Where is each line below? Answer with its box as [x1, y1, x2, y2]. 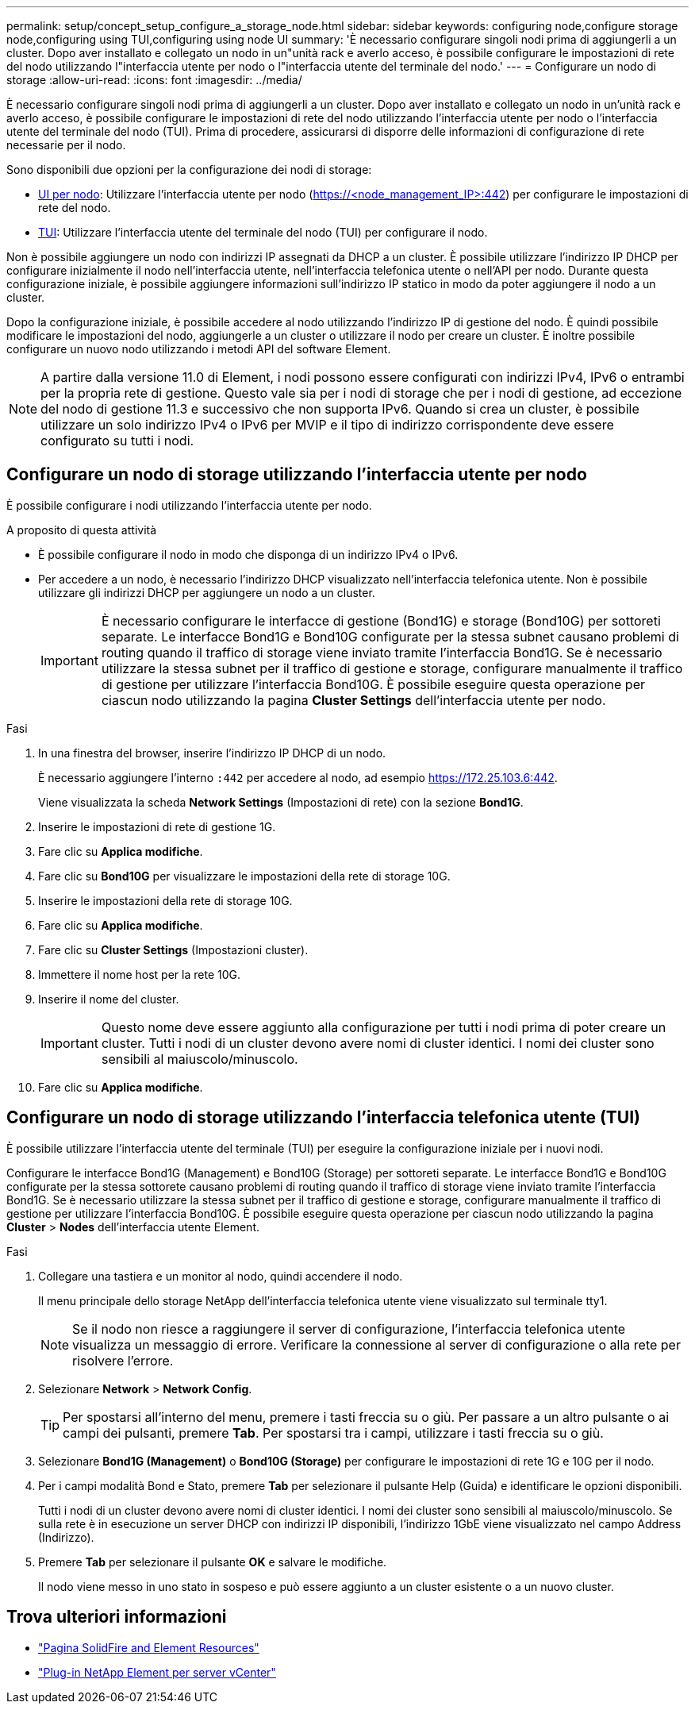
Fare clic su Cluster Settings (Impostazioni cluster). [38, 942, 309, 957]
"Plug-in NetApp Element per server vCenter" [38, 1665, 276, 1679]
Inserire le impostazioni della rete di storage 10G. [38, 893, 293, 907]
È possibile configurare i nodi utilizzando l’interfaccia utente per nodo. [6, 498, 372, 512]
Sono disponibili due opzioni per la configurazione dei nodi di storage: [6, 163, 372, 176]
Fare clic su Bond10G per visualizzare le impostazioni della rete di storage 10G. [38, 868, 451, 883]
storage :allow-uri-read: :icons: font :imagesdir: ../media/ [6, 73, 302, 87]
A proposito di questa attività [6, 522, 157, 537]
